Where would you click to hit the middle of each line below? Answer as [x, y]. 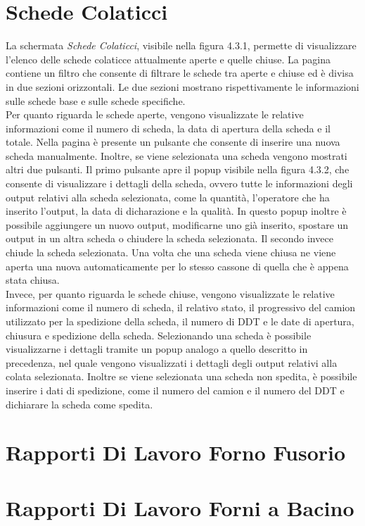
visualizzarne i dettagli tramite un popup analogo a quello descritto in [157, 349]
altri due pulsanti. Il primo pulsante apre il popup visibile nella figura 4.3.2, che [178, 169]
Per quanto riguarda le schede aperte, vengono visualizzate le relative [155, 114]
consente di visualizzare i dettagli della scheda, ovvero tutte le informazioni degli [179, 183]
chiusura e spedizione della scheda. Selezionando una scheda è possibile [159, 335]
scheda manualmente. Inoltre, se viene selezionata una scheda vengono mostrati [177, 155]
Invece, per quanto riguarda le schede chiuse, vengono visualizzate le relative [170, 293]
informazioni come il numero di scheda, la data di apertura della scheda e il [168, 128]
